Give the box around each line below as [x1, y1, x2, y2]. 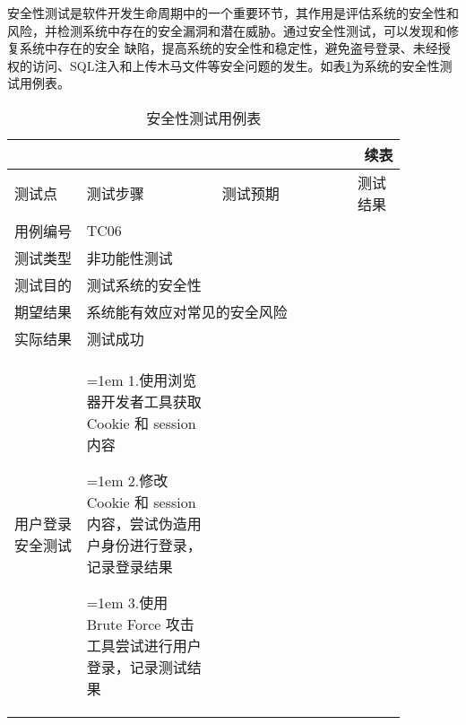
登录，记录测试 [86, 656, 187, 677]
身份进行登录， [100, 534, 202, 555]
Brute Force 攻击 [86, 613, 194, 634]
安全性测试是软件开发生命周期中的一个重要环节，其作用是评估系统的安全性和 [7, 4, 459, 22]
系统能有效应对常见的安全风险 [86, 301, 288, 322]
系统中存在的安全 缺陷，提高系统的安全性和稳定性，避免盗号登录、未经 [19, 39, 438, 57]
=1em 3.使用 [86, 591, 168, 613]
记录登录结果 [86, 555, 173, 577]
